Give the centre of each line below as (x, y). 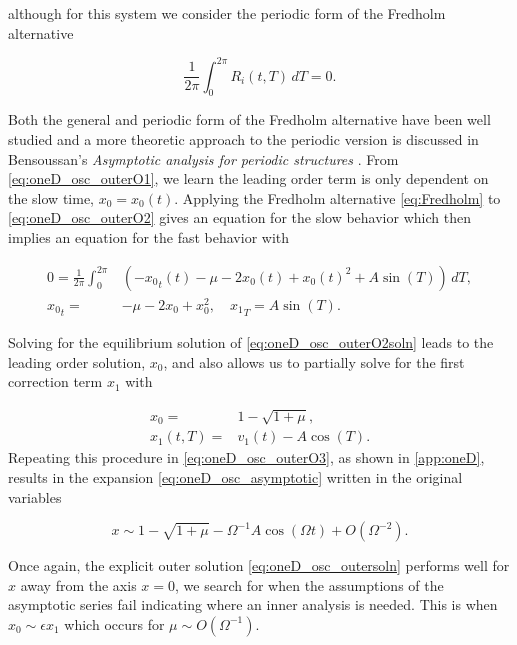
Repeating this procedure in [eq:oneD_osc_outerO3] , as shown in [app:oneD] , (246, 457)
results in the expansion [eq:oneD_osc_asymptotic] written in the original (235, 477)
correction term (55, 381)
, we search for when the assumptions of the (309, 584)
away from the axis (78, 584)
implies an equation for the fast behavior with (149, 237)
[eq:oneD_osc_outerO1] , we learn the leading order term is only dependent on (248, 178)
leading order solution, (77, 361)
